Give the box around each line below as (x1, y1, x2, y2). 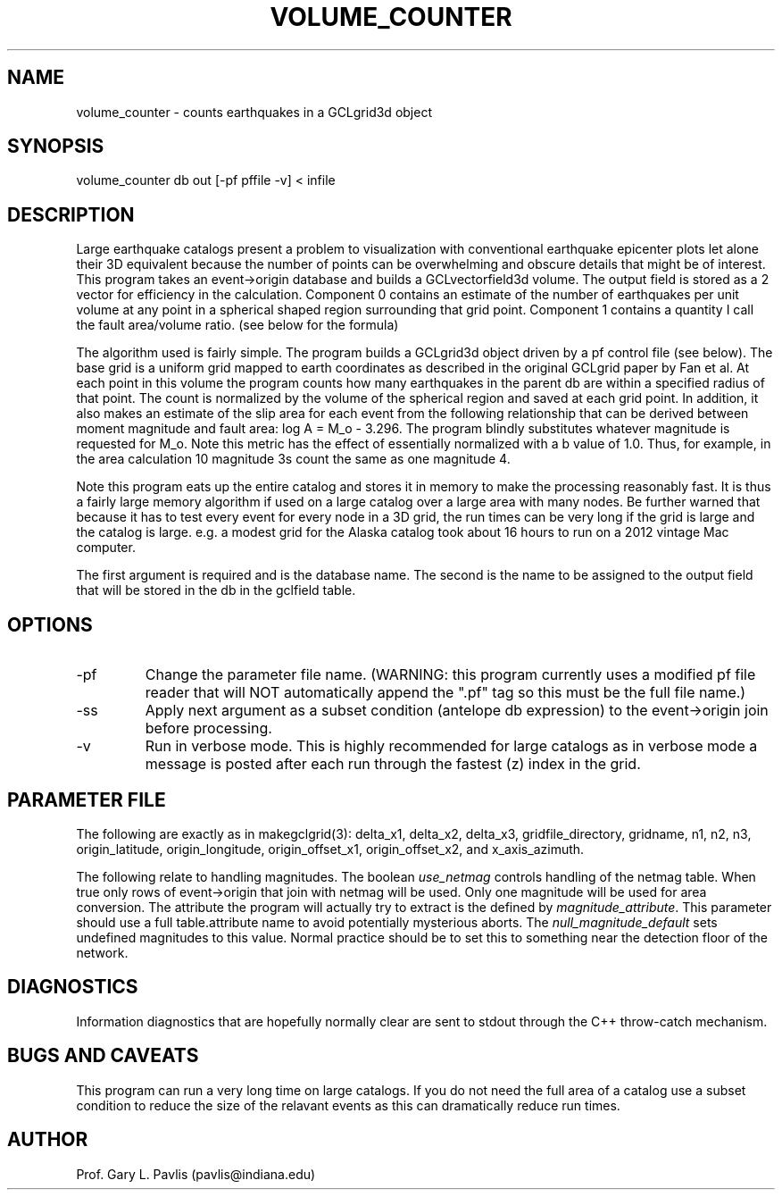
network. (76, 944, 129, 960)
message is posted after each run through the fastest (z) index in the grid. (145, 755, 641, 774)
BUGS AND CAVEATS (7, 1044, 199, 1067)
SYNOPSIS (7, 135, 104, 158)
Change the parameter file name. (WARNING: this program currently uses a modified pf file (145, 665, 756, 684)
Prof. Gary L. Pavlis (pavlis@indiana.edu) (76, 1166, 316, 1182)
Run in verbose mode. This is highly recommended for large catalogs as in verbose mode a (145, 737, 758, 756)
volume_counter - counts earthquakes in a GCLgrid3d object (76, 104, 432, 120)
